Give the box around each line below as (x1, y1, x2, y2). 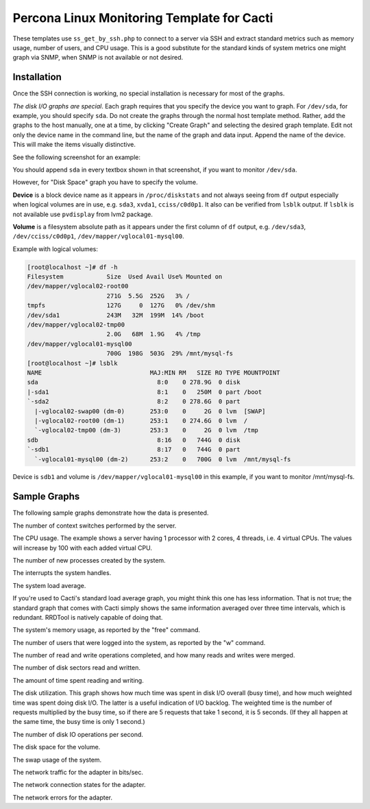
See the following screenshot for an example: (12, 153, 140, 161)
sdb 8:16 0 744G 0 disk (27, 436, 241, 444)
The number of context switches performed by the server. (12, 521, 177, 530)
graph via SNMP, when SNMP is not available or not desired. (12, 54, 184, 62)
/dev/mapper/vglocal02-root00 (27, 282, 129, 290)
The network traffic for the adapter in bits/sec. (12, 768, 144, 776)
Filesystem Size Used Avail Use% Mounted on (27, 273, 223, 281)
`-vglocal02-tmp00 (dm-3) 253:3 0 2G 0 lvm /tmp (34, 426, 259, 434)
